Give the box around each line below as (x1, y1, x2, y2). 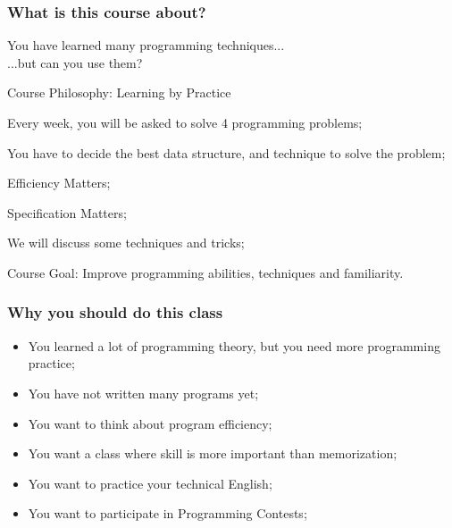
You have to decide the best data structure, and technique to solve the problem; (7, 143, 446, 162)
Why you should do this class (7, 301, 223, 323)
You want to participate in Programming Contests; (28, 504, 307, 523)
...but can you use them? (7, 53, 143, 71)
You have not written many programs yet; (28, 383, 259, 402)
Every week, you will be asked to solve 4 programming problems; (7, 113, 363, 131)
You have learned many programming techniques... (7, 36, 285, 54)
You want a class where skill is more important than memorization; (28, 444, 398, 463)
